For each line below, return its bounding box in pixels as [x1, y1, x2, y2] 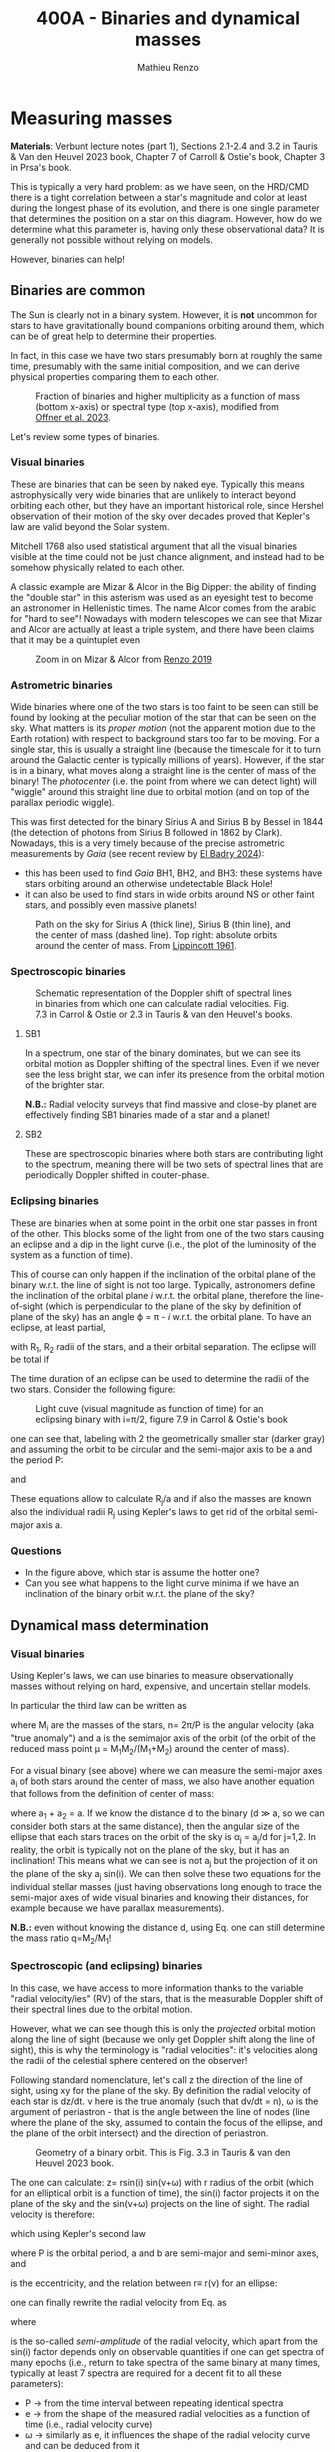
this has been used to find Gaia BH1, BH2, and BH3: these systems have [24, 867, 323, 879]
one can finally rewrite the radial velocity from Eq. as [10, 2296, 227, 2308]
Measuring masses [10, 107, 173, 129]
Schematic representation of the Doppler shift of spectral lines [35, 987, 292, 999]
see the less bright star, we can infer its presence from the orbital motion [24, 1068, 325, 1081]
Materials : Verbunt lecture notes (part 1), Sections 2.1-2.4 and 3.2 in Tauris [10, 140, 318, 152]
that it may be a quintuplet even [10, 633, 141, 646]
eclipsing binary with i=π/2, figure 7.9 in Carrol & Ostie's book [35, 1413, 288, 1426]
